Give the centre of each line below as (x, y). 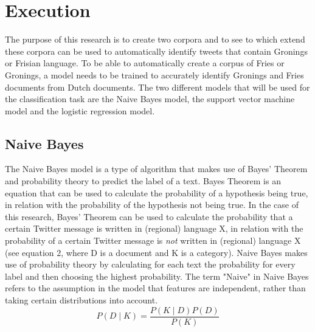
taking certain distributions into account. (81, 300)
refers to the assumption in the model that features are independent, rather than (155, 288)
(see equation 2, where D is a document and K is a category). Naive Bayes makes (156, 252)
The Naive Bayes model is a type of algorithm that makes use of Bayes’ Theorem (156, 169)
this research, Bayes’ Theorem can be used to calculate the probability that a (149, 216)
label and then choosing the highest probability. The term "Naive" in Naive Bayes (157, 276)
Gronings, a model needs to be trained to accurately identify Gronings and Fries (154, 74)
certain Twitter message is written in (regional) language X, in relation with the (154, 228)
